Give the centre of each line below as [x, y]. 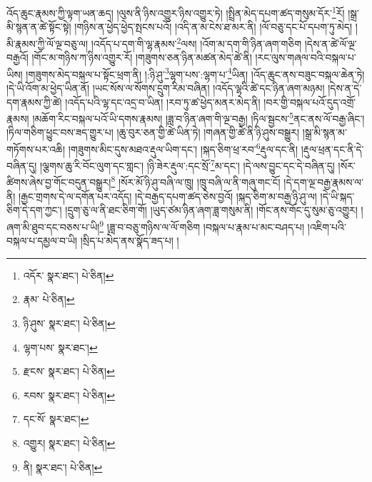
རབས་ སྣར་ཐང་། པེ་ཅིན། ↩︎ [69, 395]
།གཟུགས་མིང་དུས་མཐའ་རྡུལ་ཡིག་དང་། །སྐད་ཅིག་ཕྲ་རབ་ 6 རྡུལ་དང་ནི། [183, 148]
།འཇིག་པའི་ [327, 226]
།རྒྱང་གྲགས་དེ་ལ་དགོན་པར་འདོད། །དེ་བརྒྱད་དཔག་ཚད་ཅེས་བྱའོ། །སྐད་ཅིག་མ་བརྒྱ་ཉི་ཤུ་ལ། [168, 196]
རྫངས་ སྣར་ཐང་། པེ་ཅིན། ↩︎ [69, 371]
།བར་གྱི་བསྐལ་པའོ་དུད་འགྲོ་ [310, 102]
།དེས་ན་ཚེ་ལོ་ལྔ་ [331, 43]
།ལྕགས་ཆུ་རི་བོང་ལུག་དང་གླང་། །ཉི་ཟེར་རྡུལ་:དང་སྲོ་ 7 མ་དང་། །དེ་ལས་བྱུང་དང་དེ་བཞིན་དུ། [187, 164]
